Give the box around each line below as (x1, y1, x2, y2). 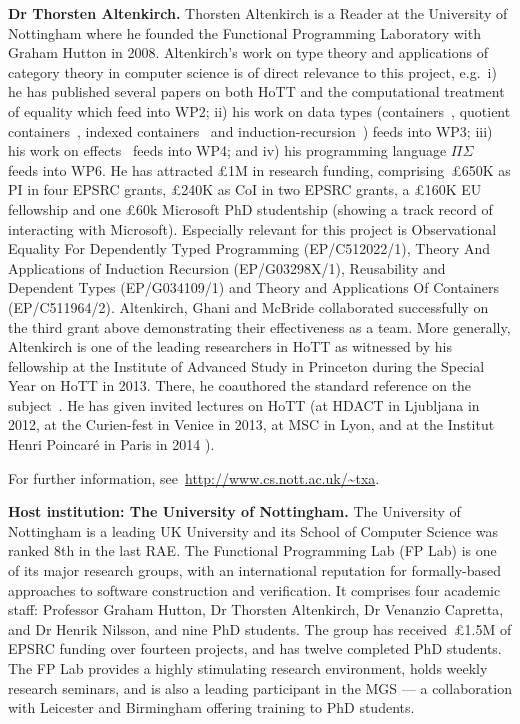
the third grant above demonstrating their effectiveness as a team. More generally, (8, 316, 511, 337)
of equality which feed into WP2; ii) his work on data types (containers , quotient (8, 100, 511, 121)
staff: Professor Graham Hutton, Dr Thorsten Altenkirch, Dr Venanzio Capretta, (8, 599, 504, 620)
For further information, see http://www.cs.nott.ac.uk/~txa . (8, 467, 380, 488)
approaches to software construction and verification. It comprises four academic (8, 579, 501, 600)
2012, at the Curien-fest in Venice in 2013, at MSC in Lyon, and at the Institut (8, 414, 495, 435)
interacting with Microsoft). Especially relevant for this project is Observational (8, 218, 497, 239)
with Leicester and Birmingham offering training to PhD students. (8, 697, 415, 718)
